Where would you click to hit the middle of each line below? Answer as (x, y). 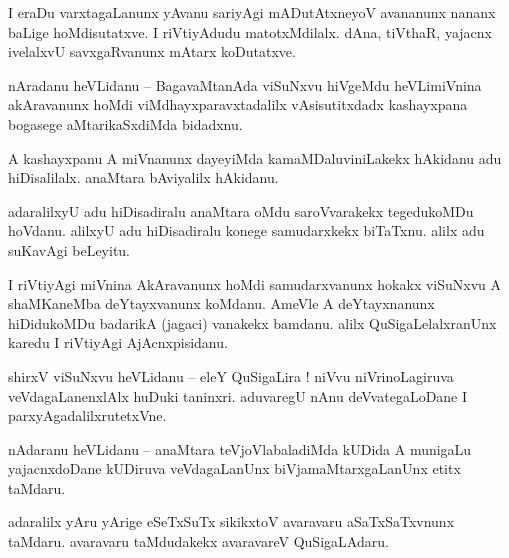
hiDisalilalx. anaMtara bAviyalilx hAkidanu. (143, 177)
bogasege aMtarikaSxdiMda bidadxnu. (125, 123)
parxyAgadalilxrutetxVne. (87, 415)
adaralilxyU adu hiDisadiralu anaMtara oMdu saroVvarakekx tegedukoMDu (241, 210)
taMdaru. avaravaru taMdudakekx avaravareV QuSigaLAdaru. (198, 541)
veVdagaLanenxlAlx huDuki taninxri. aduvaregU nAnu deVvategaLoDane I (238, 395)
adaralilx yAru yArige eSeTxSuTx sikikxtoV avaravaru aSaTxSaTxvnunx (231, 521)
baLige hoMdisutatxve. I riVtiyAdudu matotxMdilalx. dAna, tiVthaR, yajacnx (250, 31)
